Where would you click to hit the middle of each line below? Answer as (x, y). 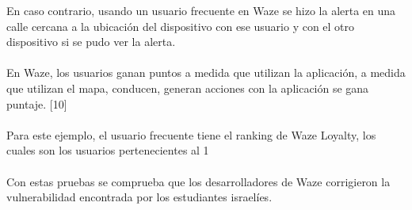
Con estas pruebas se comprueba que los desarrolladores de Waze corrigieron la (198, 181)
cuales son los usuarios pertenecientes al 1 (108, 150)
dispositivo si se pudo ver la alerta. (91, 42)
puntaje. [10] (37, 103)
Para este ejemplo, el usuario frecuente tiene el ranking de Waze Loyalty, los (191, 134)
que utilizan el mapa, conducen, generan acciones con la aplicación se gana (188, 88)
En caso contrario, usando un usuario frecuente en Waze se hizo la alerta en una (201, 10)
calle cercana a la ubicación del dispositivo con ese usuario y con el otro (181, 26)
